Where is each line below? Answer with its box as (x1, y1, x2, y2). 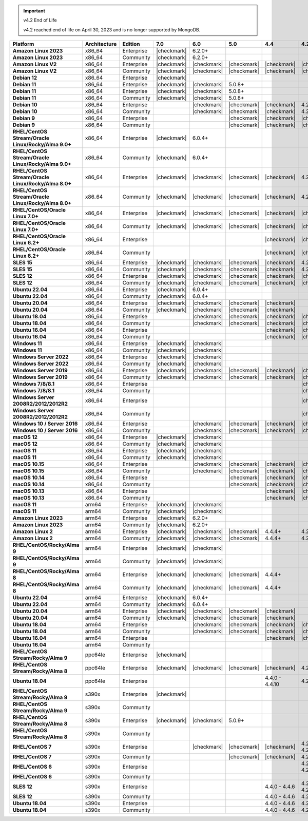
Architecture (85, 41, 117, 48)
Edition (122, 41, 140, 48)
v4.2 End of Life (23, 17, 57, 23)
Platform (12, 41, 34, 48)
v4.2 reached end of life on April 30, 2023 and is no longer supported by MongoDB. (23, 26, 201, 33)
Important (23, 8, 46, 14)
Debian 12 (12, 74, 37, 82)
